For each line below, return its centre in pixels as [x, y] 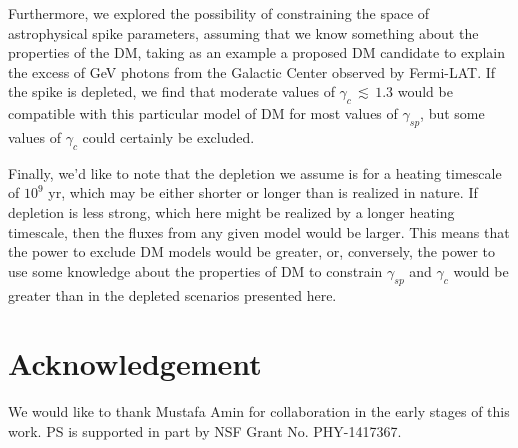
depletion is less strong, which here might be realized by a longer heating [231, 211]
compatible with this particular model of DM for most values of [203, 113]
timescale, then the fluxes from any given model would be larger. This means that [259, 231]
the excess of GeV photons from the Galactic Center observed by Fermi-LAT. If [252, 71]
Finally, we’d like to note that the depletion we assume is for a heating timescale [255, 172]
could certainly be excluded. [168, 136]
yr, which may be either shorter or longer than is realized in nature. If [263, 192]
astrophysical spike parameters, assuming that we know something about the [243, 32]
